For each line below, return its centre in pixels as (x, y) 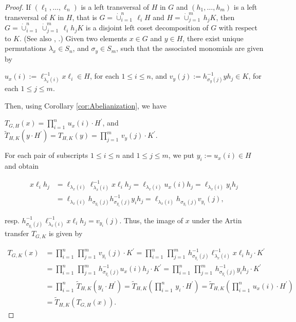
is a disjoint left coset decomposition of (147, 28)
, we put (181, 155)
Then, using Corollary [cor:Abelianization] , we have (86, 105)
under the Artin (217, 220)
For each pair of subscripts (47, 155)
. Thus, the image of (151, 220)
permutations (26, 48)
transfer (17, 233)
